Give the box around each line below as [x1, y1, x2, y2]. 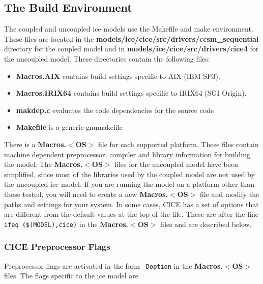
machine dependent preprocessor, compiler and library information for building [4, 149, 250, 159]
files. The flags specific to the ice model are [4, 270, 138, 281]
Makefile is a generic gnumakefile [16, 122, 123, 132]
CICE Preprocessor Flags [4, 240, 110, 253]
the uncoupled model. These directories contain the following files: [4, 53, 210, 64]
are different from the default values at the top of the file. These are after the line [4, 209, 259, 219]
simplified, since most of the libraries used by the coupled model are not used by [4, 168, 255, 179]
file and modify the [199, 188, 259, 199]
